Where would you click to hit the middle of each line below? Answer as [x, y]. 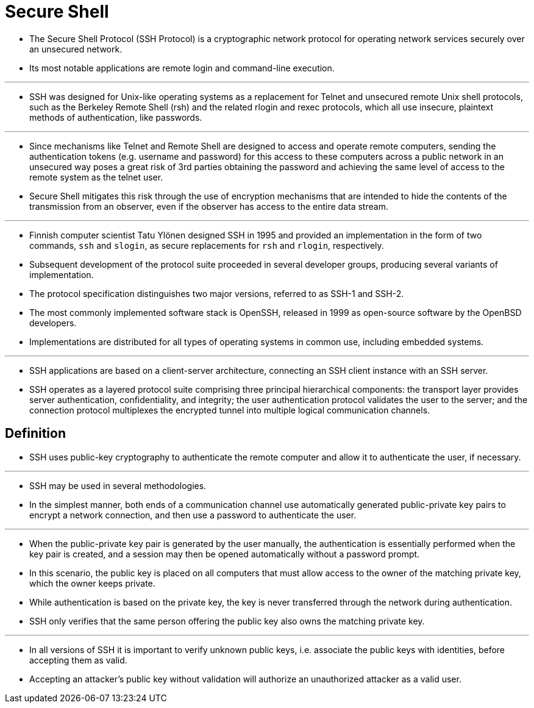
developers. [53, 323]
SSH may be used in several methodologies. [118, 485]
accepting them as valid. [78, 660]
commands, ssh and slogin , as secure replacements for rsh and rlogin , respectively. [207, 245]
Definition [35, 434]
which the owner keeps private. [92, 583]
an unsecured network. [76, 49]
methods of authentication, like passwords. [116, 117]
